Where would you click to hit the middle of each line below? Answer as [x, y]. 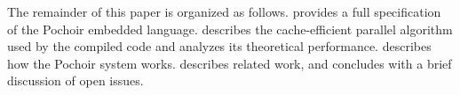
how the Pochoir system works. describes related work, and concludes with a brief [230, 63]
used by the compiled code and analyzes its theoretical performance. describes [219, 46]
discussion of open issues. [75, 80]
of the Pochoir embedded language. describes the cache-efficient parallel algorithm [230, 29]
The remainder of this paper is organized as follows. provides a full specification [224, 11]
